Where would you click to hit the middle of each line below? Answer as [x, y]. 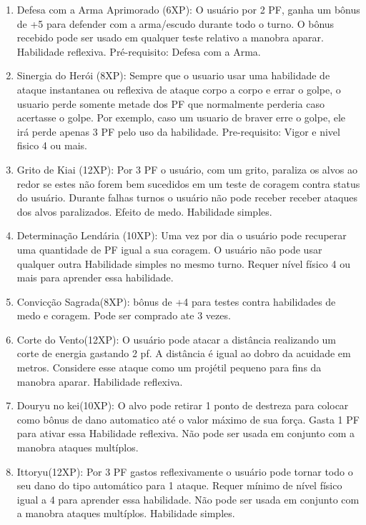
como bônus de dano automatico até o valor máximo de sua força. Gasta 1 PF [188, 419]
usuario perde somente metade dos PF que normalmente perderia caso [170, 103]
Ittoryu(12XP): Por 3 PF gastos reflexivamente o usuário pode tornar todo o [185, 471]
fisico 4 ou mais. [52, 145]
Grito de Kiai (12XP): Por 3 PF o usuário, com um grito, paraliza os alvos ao [187, 169]
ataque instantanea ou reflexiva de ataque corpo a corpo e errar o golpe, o [179, 89]
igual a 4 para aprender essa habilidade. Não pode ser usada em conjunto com [188, 499]
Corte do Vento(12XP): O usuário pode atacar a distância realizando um [176, 339]
